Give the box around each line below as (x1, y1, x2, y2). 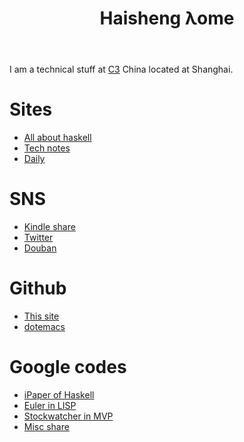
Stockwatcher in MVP (23, 410, 114, 422)
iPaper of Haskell (23, 388, 95, 401)
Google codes (9, 356, 127, 379)
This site (23, 310, 60, 322)
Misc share (23, 420, 70, 432)
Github (9, 277, 67, 300)
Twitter (23, 232, 54, 244)
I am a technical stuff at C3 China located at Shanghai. (9, 63, 234, 76)
